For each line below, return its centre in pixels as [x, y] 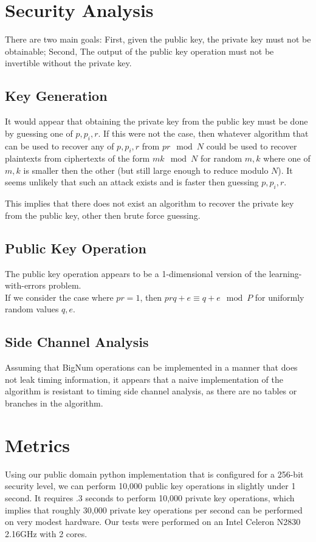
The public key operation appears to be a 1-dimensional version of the [136, 273]
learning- [285, 273]
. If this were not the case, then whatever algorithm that [203, 133]
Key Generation [56, 96]
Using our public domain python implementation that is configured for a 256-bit [154, 474]
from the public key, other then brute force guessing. [103, 215]
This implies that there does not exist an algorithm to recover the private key [149, 203]
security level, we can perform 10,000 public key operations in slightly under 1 [150, 486]
